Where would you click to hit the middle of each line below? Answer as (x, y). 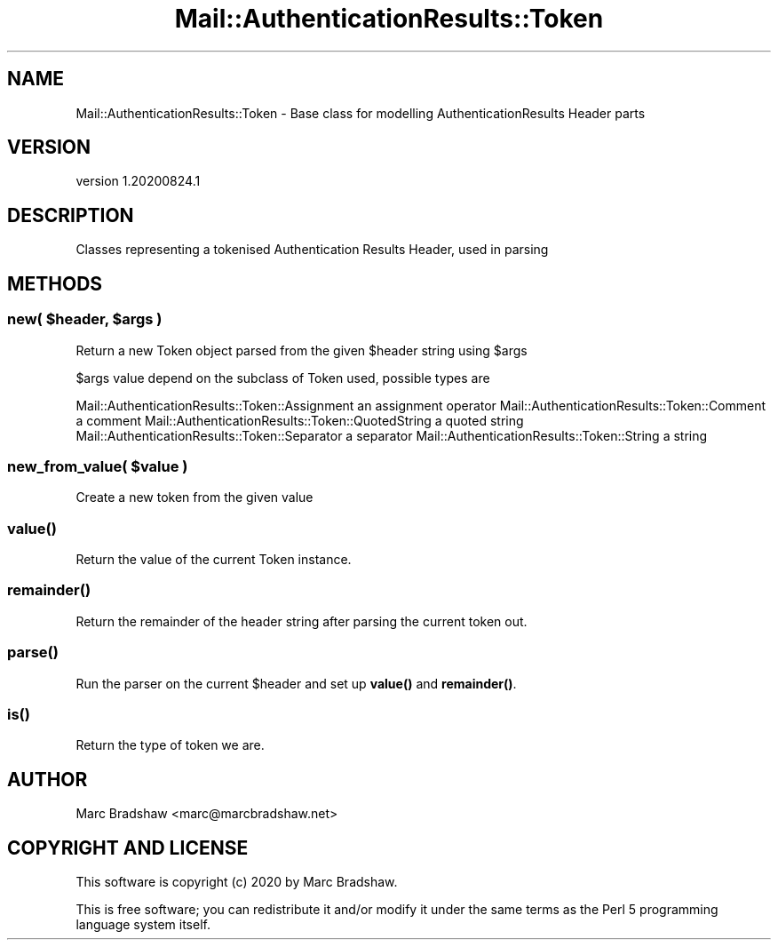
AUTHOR (48, 779)
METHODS (55, 283)
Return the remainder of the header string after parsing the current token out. (302, 621)
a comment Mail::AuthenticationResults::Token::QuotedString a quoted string (300, 420)
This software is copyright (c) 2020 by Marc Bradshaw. (237, 881)
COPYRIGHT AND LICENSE (128, 848)
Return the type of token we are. (170, 745)
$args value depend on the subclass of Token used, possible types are (283, 378)
